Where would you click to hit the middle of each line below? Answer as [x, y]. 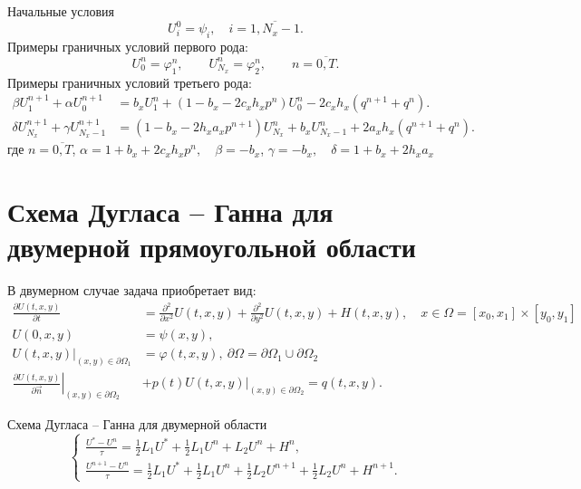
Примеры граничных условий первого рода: [128, 46]
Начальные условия [61, 11]
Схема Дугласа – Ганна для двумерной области [137, 423]
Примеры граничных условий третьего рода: [130, 82]
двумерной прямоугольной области [212, 247]
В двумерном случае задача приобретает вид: [132, 290]
